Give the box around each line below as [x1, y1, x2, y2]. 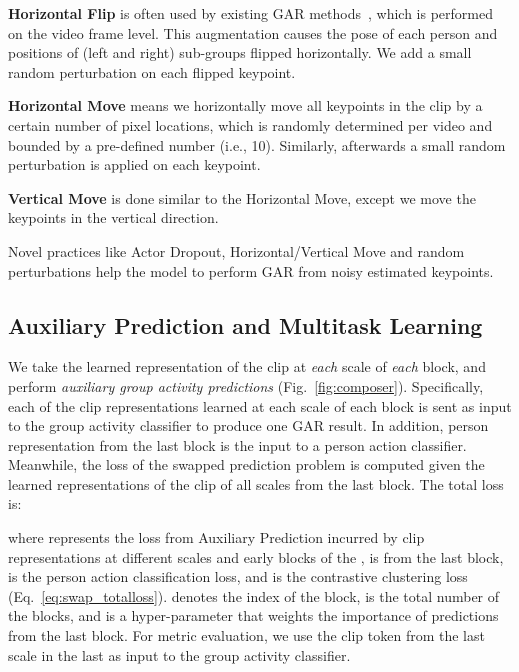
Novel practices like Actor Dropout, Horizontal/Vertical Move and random [8, 240, 465, 261]
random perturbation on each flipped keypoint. [8, 61, 296, 82]
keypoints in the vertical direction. [8, 207, 219, 228]
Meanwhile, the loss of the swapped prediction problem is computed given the [8, 454, 485, 475]
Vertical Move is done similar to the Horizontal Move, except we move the [8, 187, 476, 208]
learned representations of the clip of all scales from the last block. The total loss [8, 473, 504, 494]
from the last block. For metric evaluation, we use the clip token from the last [8, 625, 485, 646]
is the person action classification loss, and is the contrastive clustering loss [8, 566, 468, 587]
